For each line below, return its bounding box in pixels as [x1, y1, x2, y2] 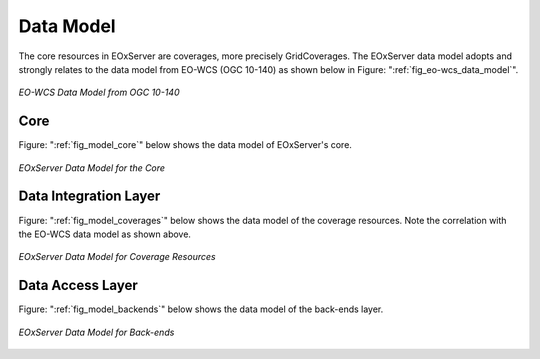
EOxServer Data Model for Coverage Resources [18, 251, 216, 263]
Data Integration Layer [18, 188, 161, 205]
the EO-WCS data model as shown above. [18, 228, 192, 240]
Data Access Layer [18, 277, 139, 294]
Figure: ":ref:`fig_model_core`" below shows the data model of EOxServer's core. [18, 139, 352, 151]
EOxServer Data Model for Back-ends [18, 326, 175, 338]
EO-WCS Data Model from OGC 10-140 [18, 86, 180, 99]
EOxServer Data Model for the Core [18, 161, 165, 174]
